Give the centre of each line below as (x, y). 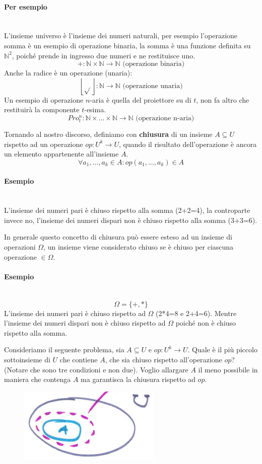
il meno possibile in (228, 369)
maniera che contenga (38, 379)
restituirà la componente (42, 109)
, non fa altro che (223, 99)
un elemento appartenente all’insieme (61, 154)
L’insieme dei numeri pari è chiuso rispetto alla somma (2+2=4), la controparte (127, 210)
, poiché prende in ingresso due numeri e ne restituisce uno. (104, 55)
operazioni (20, 247)
